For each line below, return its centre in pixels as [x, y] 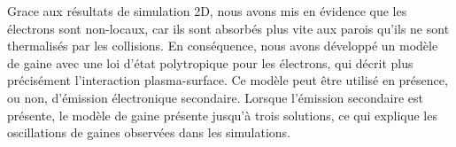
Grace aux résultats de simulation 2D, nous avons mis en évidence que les [207, 11]
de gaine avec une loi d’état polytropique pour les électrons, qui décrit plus [210, 62]
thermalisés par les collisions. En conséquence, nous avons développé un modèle [223, 46]
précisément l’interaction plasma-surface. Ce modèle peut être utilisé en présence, [228, 80]
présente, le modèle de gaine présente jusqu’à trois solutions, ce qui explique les [222, 115]
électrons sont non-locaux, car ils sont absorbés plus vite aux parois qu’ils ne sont [228, 28]
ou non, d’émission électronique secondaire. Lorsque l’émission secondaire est [215, 97]
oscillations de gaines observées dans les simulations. [149, 132]
